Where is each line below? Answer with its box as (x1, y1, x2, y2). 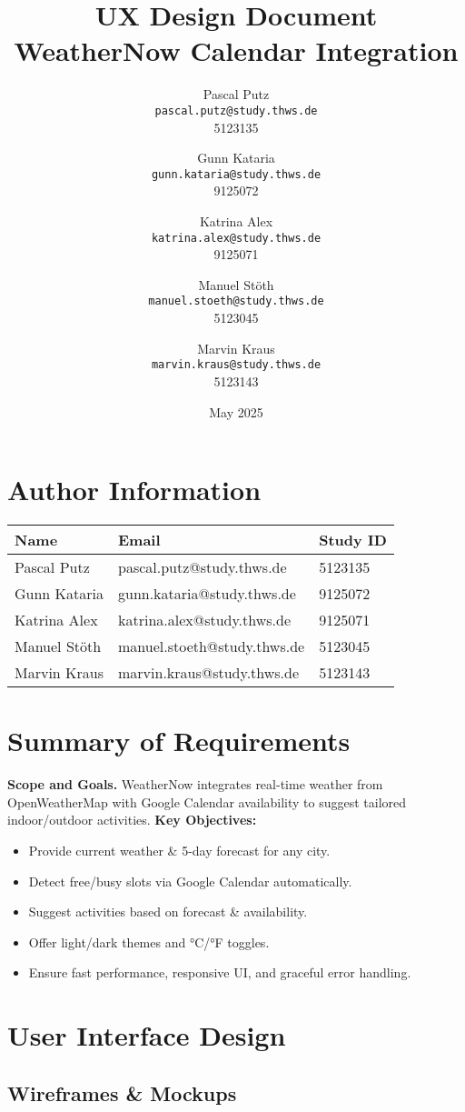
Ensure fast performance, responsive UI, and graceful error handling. (28, 963, 411, 982)
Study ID (319, 529, 387, 551)
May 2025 (209, 402, 263, 421)
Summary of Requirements (7, 722, 351, 759)
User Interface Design (7, 1017, 286, 1054)
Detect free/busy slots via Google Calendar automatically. (28, 871, 352, 890)
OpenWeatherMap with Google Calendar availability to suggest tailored (7, 792, 407, 811)
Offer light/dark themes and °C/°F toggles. (28, 932, 270, 951)
